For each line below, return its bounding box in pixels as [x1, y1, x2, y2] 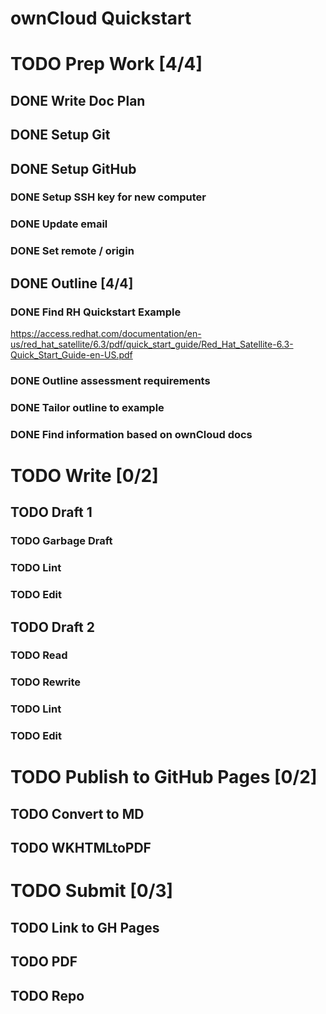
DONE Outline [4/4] [10, 275, 134, 292]
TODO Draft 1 [10, 504, 93, 521]
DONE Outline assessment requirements [10, 373, 211, 387]
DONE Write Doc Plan [10, 92, 146, 109]
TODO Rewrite [10, 675, 82, 689]
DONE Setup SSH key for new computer [10, 190, 207, 204]
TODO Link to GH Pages [10, 919, 160, 936]
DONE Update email [10, 217, 108, 231]
